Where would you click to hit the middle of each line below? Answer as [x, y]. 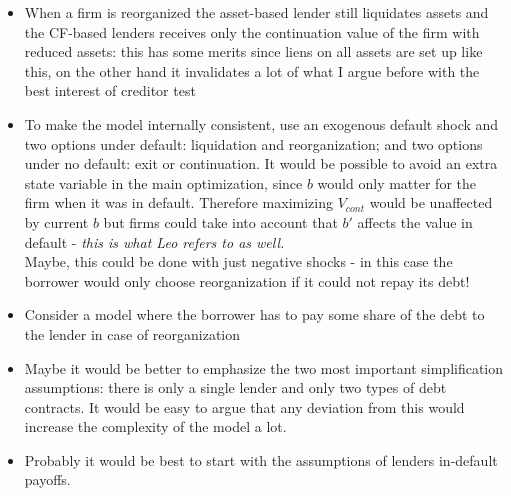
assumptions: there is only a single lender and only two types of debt [235, 387]
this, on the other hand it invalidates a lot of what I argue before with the [252, 70]
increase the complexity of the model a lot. [155, 426]
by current [56, 221]
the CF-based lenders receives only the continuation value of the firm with [252, 31]
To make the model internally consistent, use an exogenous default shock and [261, 123]
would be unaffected [431, 202]
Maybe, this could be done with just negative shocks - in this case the [238, 261]
